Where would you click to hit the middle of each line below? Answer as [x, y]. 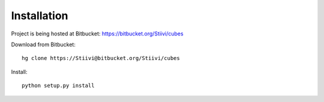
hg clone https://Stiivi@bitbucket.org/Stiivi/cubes [101, 58]
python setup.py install [58, 86]
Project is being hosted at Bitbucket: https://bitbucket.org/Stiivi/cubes [97, 34]
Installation [40, 16]
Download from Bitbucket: [43, 44]
